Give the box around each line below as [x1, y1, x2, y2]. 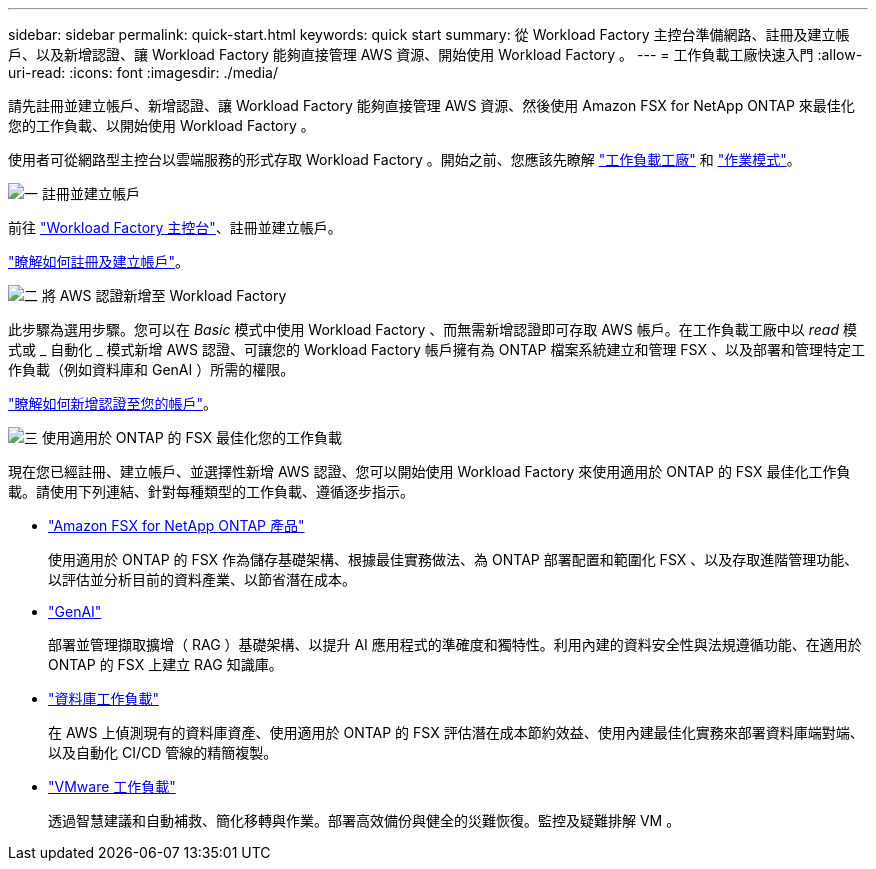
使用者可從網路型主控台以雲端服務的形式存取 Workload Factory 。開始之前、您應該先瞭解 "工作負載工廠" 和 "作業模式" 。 [8, 151, 801, 168]
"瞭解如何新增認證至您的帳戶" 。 [8, 395, 218, 412]
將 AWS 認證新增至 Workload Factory [41, 287, 287, 304]
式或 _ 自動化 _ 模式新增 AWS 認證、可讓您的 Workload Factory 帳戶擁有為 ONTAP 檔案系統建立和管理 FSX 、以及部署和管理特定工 [8, 341, 865, 358]
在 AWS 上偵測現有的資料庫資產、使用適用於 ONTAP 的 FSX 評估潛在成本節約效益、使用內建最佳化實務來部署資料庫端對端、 [48, 724, 864, 741]
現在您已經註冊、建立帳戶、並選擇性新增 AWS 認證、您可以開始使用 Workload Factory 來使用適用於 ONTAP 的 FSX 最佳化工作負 [8, 463, 851, 480]
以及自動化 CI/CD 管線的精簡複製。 [48, 744, 278, 761]
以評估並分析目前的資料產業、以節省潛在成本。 [48, 571, 356, 588]
